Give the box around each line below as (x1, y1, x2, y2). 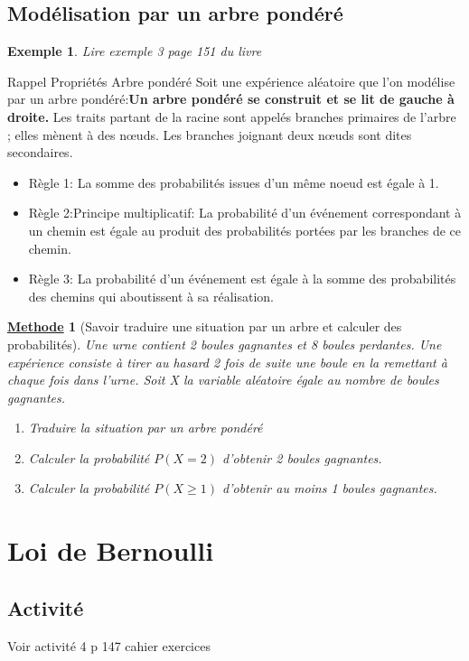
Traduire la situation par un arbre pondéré (28, 418, 263, 437)
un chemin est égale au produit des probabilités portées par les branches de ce (28, 220, 461, 239)
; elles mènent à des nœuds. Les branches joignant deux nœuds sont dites (7, 125, 412, 144)
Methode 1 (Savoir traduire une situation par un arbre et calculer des (7, 317, 402, 336)
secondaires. (7, 143, 73, 162)
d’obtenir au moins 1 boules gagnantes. (222, 479, 437, 498)
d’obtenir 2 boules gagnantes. (222, 448, 382, 467)
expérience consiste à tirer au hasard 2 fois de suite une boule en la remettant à (7, 352, 447, 371)
